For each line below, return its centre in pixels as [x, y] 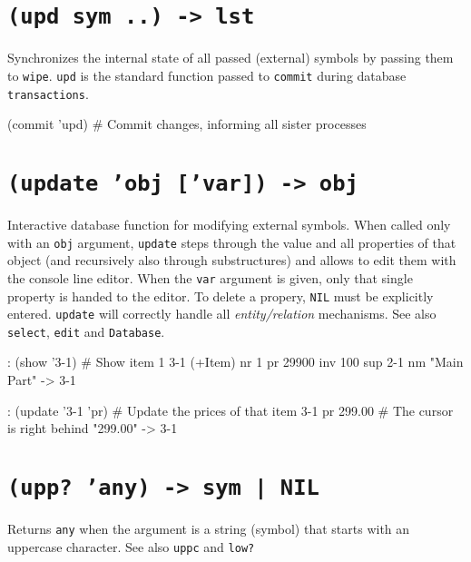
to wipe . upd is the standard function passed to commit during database [207, 75]
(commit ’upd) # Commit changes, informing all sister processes [187, 124]
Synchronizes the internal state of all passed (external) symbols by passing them [231, 58]
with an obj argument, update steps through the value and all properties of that [232, 242]
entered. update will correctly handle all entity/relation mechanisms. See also [222, 314]
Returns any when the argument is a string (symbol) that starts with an [209, 529]
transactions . [48, 93]
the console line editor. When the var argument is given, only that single [210, 277]
